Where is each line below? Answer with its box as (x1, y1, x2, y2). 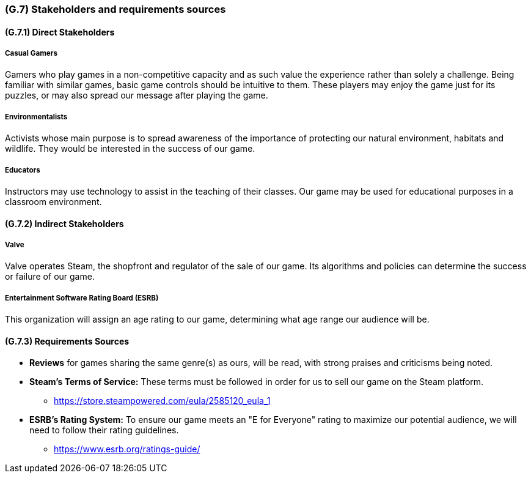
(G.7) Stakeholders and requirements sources (5, 3, 226, 15)
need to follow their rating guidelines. (29, 425, 179, 436)
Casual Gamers (5, 49, 57, 58)
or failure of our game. (5, 271, 95, 282)
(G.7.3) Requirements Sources (5, 335, 130, 346)
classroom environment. (5, 196, 102, 207)
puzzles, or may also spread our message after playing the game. (5, 90, 268, 101)
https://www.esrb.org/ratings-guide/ (54, 444, 200, 455)
